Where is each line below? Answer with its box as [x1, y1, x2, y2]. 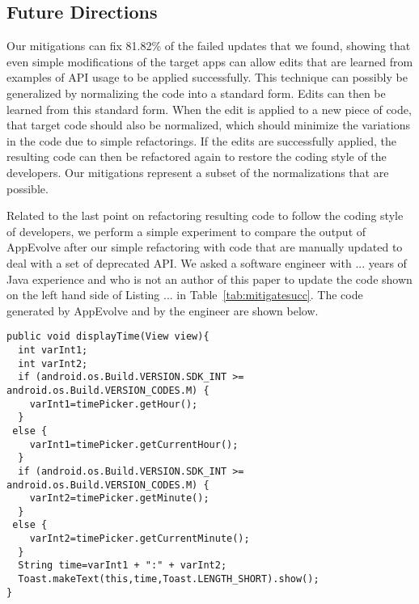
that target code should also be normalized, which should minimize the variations [6, 116, 410, 133]
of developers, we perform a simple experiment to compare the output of [6, 222, 366, 239]
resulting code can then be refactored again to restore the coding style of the [6, 148, 387, 165]
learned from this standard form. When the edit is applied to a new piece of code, [6, 100, 412, 117]
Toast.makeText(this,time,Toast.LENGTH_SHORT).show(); [18, 573, 320, 585]
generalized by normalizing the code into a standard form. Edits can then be [6, 84, 386, 101]
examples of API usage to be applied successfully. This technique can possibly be [6, 69, 408, 86]
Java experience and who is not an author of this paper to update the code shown [6, 270, 413, 287]
